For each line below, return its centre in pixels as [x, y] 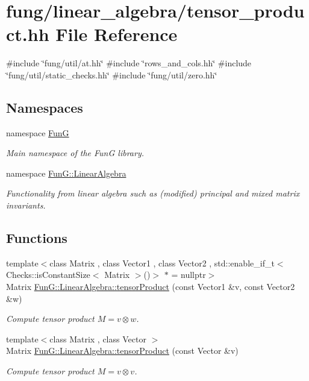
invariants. [26, 205]
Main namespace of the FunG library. [75, 153]
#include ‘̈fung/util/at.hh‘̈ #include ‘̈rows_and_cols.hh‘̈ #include [129, 63]
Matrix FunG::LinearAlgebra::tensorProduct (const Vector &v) [122, 351]
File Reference [117, 34]
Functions [37, 238]
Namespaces [45, 107]
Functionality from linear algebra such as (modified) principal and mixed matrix [153, 193]
